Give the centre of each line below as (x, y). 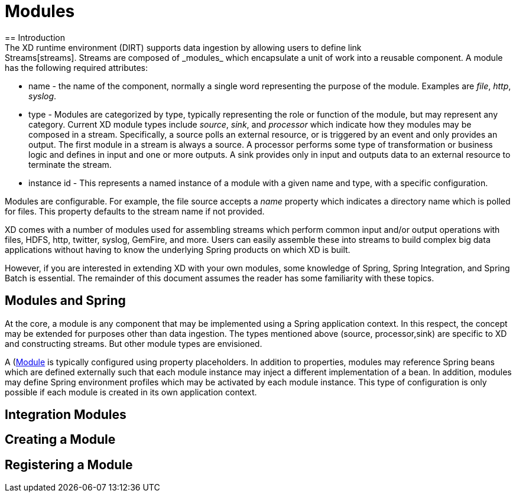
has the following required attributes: (77, 67)
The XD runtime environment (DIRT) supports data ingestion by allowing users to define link (183, 47)
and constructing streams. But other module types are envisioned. (134, 343)
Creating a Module (60, 440)
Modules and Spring (65, 301)
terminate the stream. (70, 164)
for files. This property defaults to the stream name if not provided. (135, 211)
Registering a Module (69, 464)
